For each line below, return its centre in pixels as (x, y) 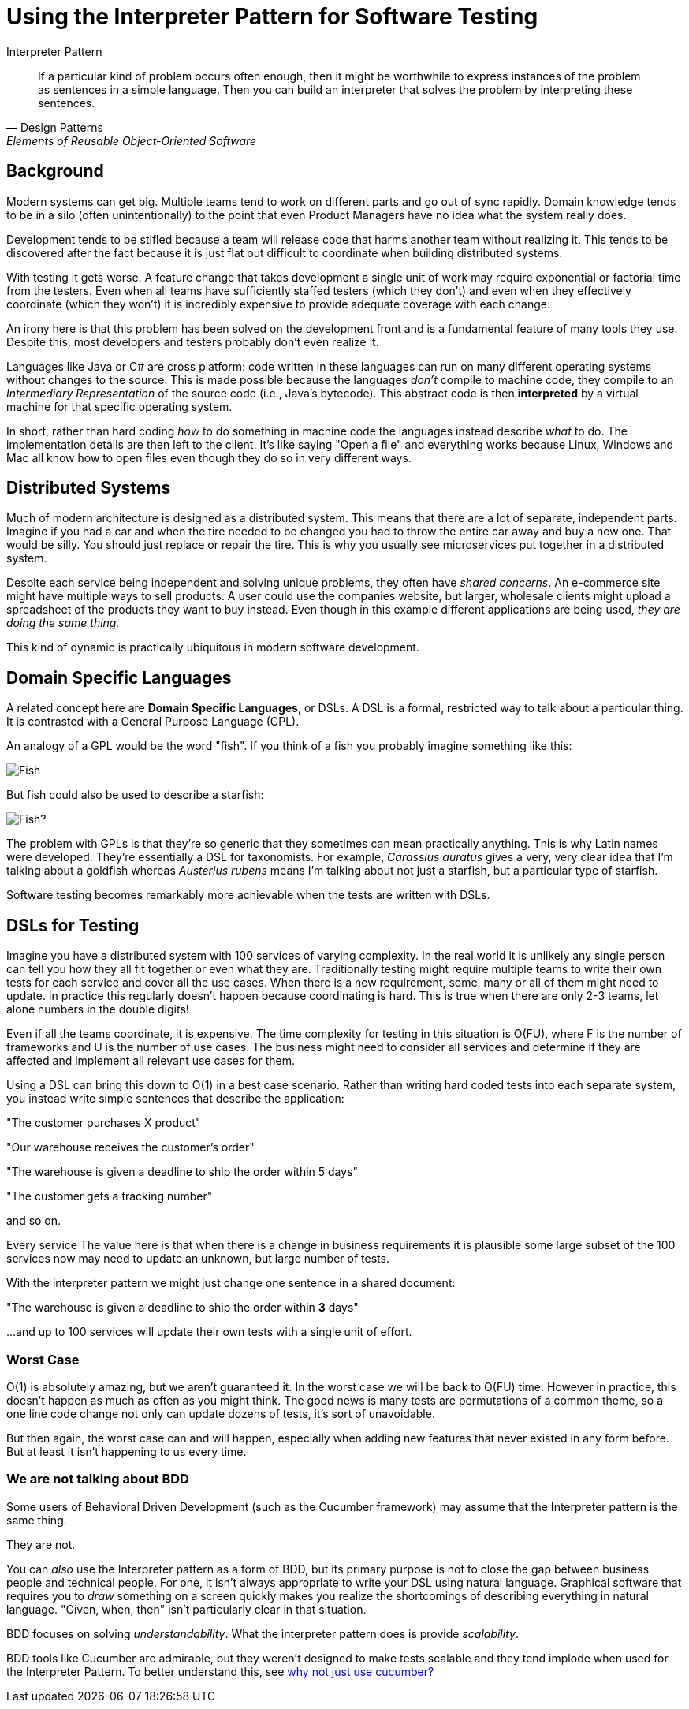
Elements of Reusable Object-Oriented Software (132, 140)
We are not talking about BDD (98, 1479)
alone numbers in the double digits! (98, 1009)
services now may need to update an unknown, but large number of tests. (198, 1259)
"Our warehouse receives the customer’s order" (130, 1147)
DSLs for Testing (73, 925)
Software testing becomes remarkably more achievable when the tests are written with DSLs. (248, 895)
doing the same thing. (63, 623)
